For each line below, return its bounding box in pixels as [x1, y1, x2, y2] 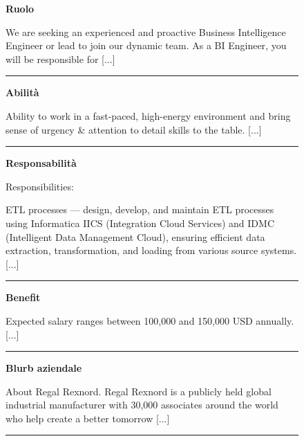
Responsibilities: [6, 179, 74, 193]
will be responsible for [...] [6, 51, 115, 66]
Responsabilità [6, 156, 77, 170]
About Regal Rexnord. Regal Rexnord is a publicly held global [6, 384, 272, 398]
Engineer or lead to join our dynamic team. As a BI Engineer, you [6, 38, 287, 53]
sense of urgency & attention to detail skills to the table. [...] [6, 122, 262, 136]
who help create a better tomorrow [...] [6, 411, 170, 425]
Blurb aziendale [6, 361, 82, 375]
